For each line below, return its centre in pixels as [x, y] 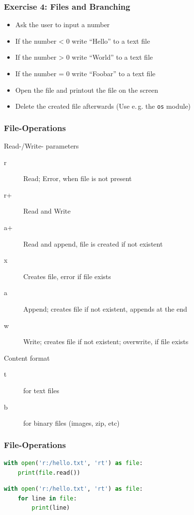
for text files [41, 390]
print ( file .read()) [49, 473]
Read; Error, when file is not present [78, 178]
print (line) [51, 508]
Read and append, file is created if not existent [93, 243]
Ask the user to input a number [63, 25]
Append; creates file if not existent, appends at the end [105, 309]
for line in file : [47, 498]
